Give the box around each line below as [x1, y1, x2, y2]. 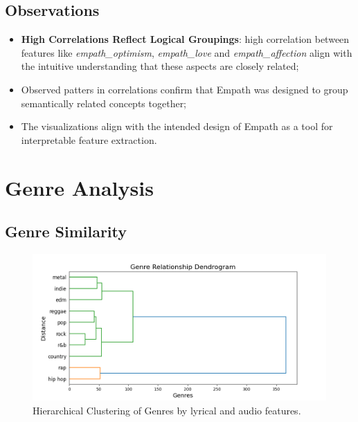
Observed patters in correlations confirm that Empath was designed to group [21, 82, 348, 96]
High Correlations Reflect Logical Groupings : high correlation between [21, 32, 350, 46]
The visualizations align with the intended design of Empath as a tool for [21, 119, 333, 134]
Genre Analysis [5, 173, 154, 201]
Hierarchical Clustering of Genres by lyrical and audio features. [33, 403, 301, 417]
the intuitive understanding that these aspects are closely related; [21, 59, 299, 73]
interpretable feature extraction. [21, 132, 157, 147]
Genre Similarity [5, 221, 127, 242]
